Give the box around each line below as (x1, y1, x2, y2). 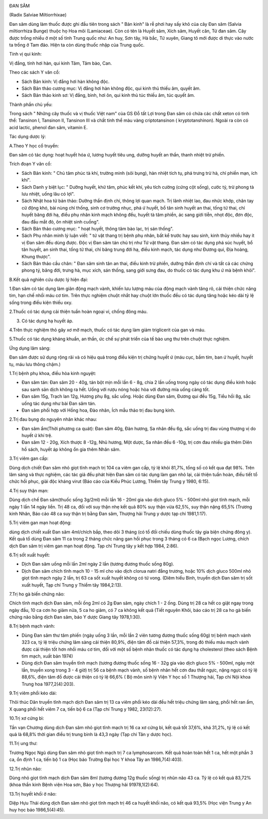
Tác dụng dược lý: (9, 134, 46, 140)
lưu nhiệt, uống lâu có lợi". (21, 191, 75, 197)
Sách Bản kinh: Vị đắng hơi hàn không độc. (21, 78, 110, 84)
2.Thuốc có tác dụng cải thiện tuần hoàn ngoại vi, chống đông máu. (9, 308, 148, 315)
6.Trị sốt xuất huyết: (9, 552, 50, 558)
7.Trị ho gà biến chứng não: (9, 591, 65, 597)
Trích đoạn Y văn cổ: (9, 161, 52, 167)
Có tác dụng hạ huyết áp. (21, 318, 74, 324)
